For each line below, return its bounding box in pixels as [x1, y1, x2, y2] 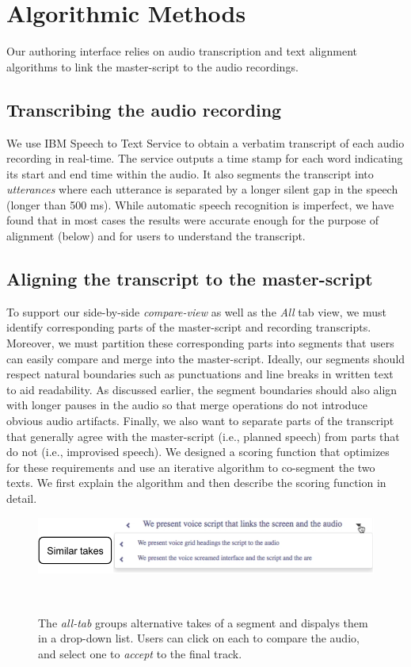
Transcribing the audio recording [6, 97, 282, 121]
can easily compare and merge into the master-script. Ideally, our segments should [6, 350, 405, 366]
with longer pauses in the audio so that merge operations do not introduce [6, 397, 367, 413]
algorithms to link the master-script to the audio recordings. [6, 58, 299, 75]
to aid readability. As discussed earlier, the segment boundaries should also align [6, 381, 398, 397]
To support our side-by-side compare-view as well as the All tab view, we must [6, 303, 386, 320]
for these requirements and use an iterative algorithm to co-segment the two [6, 458, 375, 475]
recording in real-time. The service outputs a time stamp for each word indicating [6, 150, 403, 167]
